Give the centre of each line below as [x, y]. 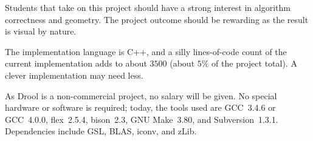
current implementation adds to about [76, 63]
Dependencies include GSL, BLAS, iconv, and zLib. [101, 131]
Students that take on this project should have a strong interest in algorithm [148, 7]
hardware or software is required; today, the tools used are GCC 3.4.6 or [140, 107]
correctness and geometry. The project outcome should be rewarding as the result [157, 19]
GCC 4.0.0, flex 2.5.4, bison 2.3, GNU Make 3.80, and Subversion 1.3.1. [142, 119]
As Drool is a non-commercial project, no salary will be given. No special [141, 95]
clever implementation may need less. [74, 75]
